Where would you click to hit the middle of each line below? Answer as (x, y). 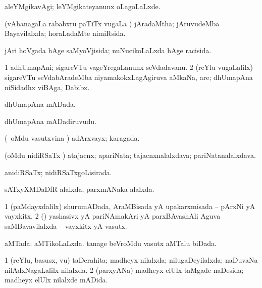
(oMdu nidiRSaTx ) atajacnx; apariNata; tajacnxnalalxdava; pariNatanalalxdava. (130, 155)
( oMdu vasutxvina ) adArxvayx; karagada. (72, 138)
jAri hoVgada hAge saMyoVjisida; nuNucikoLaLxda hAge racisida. (108, 50)
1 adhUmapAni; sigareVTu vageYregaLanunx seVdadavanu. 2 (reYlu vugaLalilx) (129, 67)
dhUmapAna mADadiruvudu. (50, 121)
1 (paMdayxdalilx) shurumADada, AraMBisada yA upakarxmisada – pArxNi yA (130, 206)
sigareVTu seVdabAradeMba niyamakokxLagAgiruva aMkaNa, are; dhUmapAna (129, 77)
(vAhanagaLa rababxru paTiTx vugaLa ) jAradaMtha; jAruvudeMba (112, 23)
